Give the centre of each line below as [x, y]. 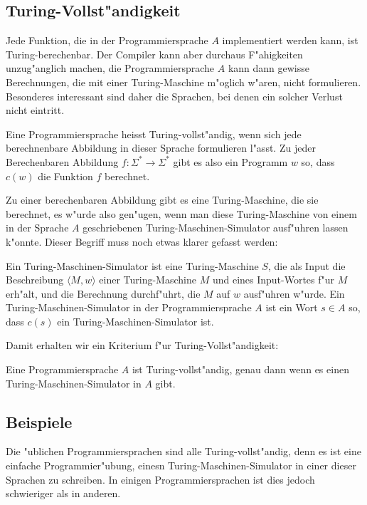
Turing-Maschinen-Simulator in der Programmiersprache [129, 307]
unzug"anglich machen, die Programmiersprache [110, 68]
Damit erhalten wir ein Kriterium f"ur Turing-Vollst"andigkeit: [142, 345]
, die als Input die [307, 265]
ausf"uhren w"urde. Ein [294, 293]
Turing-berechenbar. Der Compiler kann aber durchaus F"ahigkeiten [154, 54]
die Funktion [65, 176]
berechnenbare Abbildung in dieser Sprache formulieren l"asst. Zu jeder [161, 148]
